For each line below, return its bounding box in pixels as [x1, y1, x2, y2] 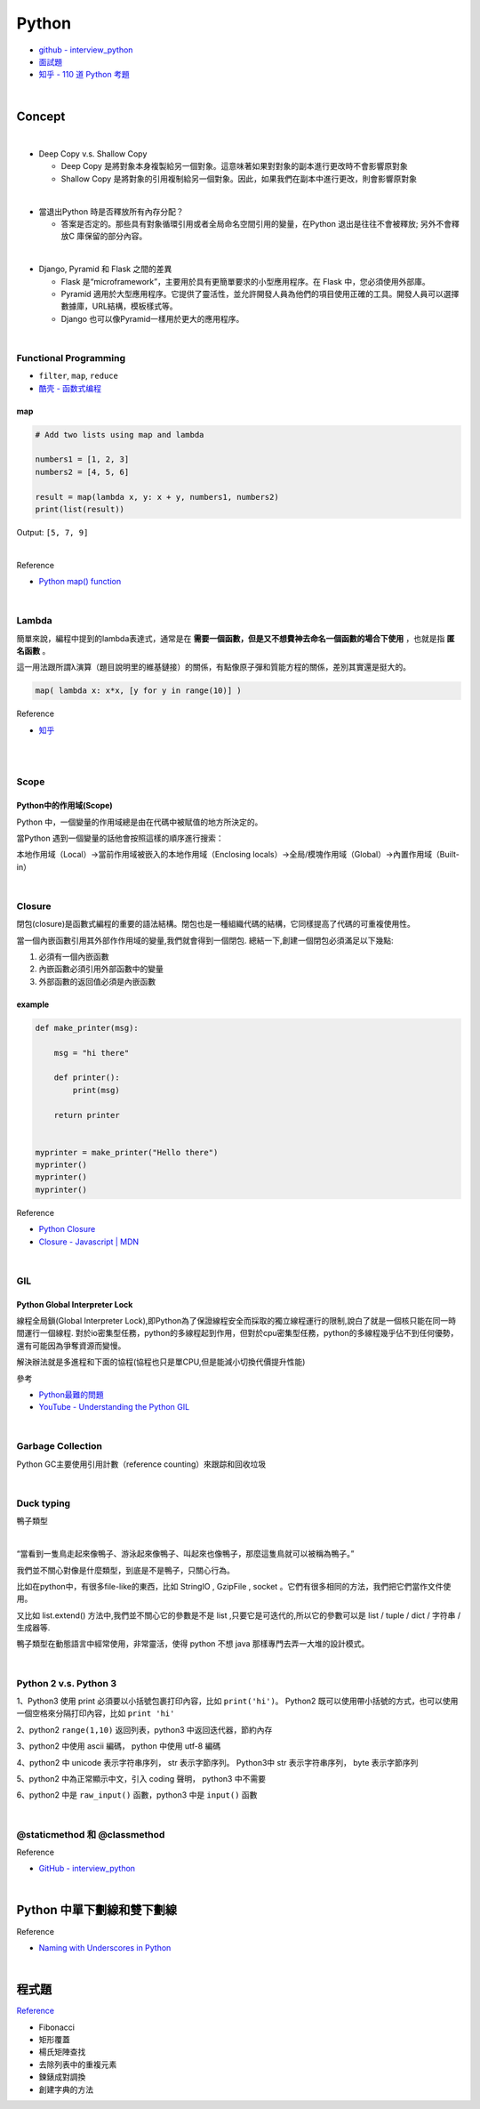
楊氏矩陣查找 [38, 2047, 86, 2057]
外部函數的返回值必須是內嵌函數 [38, 976, 156, 986]
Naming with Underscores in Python [38, 1942, 172, 1952]
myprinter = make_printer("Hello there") [35, 1147, 219, 1157]
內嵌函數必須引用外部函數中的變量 [38, 963, 164, 974]
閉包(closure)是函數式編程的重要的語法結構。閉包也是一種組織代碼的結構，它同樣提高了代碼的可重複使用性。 [16, 919, 415, 930]
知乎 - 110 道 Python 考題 [38, 69, 130, 80]
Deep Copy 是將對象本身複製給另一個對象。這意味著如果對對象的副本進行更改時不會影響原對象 [60, 161, 408, 172]
